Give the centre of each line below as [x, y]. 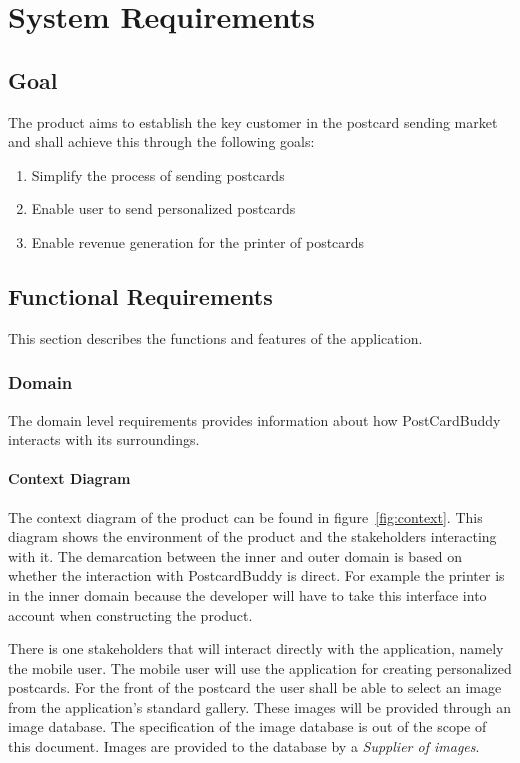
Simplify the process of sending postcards [158, 174]
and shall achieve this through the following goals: [161, 141]
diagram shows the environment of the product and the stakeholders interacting [252, 536]
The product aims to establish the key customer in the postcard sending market [253, 121]
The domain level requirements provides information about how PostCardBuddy [254, 419]
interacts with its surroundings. [104, 439]
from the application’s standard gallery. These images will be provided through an [259, 706]
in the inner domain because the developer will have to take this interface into [247, 594]
